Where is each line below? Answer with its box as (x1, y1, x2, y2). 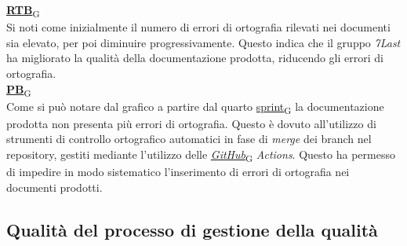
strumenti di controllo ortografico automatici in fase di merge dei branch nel (6, 130, 372, 147)
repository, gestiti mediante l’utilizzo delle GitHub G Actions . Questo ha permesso (6, 145, 395, 164)
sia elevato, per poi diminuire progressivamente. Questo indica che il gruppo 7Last (6, 34, 401, 50)
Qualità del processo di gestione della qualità (6, 217, 378, 241)
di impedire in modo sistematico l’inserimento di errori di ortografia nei (6, 163, 350, 180)
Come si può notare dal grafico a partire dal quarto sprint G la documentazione (6, 97, 384, 116)
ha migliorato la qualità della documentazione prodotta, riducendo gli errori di (6, 50, 383, 66)
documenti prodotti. (6, 178, 103, 195)
